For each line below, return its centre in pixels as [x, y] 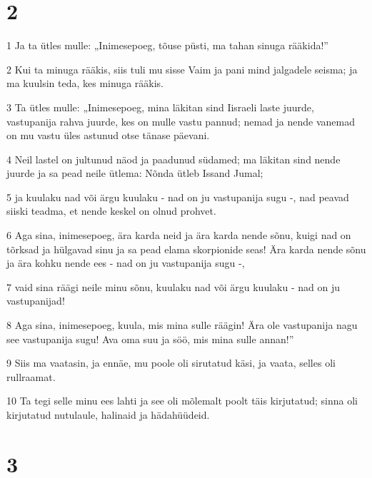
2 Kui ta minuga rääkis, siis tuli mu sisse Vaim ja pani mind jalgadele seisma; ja [182, 69]
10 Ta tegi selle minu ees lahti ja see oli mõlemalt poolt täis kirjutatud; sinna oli [182, 401]
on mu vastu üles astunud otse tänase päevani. [108, 135]
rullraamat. [31, 376]
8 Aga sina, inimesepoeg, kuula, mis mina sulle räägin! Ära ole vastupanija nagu [182, 325]
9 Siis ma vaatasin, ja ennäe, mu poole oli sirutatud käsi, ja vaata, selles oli [171, 363]
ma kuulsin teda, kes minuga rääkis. [85, 83]
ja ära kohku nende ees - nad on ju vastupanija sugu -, [126, 263]
